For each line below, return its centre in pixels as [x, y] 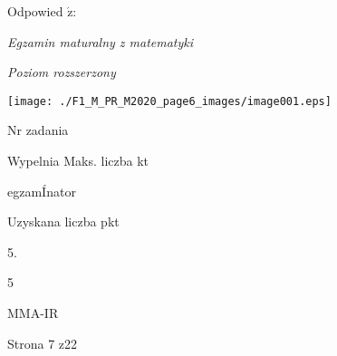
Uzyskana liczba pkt [63, 221]
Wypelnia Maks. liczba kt [78, 161]
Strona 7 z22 [43, 343]
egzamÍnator [42, 191]
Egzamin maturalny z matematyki [101, 41]
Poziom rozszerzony [62, 72]
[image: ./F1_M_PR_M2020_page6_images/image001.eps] [169, 101]
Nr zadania [38, 130]
